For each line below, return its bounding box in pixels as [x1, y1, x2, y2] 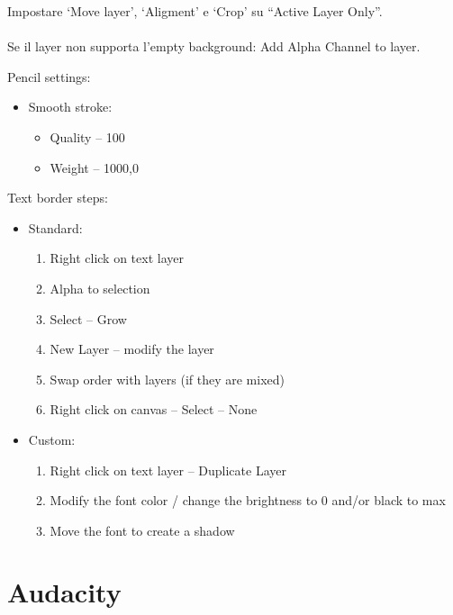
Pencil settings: [7, 67, 91, 86]
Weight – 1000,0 [50, 158, 139, 176]
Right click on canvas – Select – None [50, 400, 258, 419]
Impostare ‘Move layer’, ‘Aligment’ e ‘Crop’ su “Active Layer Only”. [7, 2, 383, 20]
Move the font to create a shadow [50, 520, 235, 539]
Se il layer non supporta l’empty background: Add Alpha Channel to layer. [7, 37, 421, 56]
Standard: [28, 218, 83, 237]
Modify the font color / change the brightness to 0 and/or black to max [50, 491, 446, 510]
